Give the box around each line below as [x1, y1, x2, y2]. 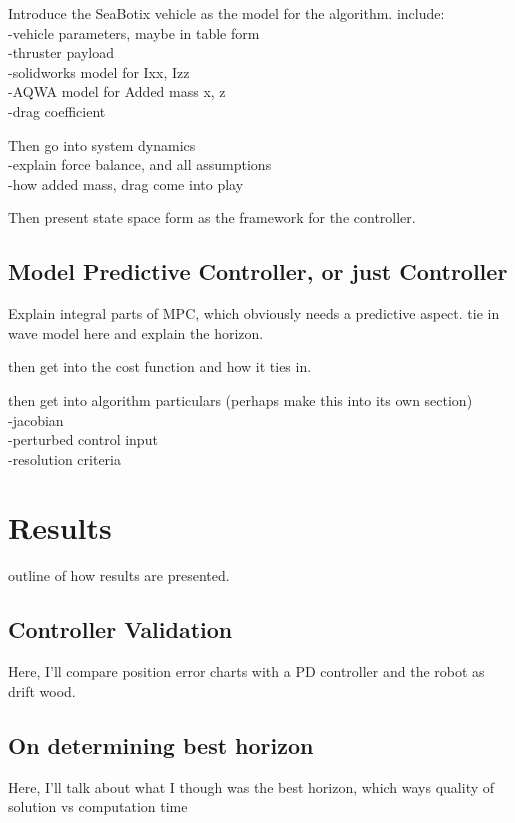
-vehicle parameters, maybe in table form [8, 22, 260, 43]
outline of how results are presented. [8, 565, 230, 586]
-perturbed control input [8, 429, 158, 450]
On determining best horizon [8, 729, 314, 760]
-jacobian [8, 409, 64, 430]
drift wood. [8, 680, 76, 701]
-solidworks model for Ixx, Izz [8, 61, 190, 82]
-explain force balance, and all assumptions [8, 154, 272, 175]
